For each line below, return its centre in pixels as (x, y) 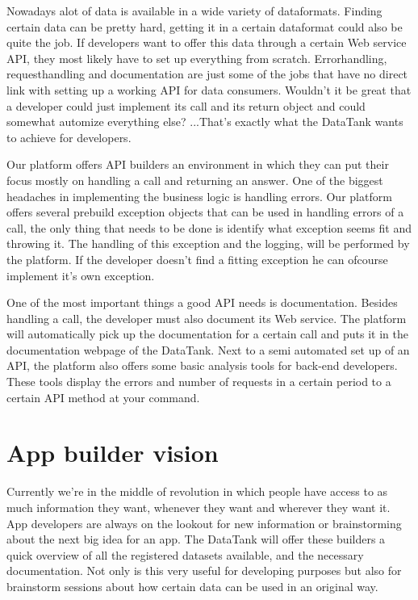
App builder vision (113, 453)
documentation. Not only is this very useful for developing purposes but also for (204, 571)
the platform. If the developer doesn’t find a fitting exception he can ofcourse (197, 259)
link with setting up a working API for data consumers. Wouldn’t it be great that (209, 89)
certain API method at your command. (103, 397)
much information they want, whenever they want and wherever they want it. (199, 507)
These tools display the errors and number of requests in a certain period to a (199, 382)
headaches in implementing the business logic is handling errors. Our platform (199, 196)
